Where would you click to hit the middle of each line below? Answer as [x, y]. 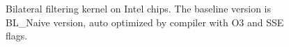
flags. [17, 36]
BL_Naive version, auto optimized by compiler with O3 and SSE [145, 22]
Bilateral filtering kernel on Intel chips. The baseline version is [138, 8]
